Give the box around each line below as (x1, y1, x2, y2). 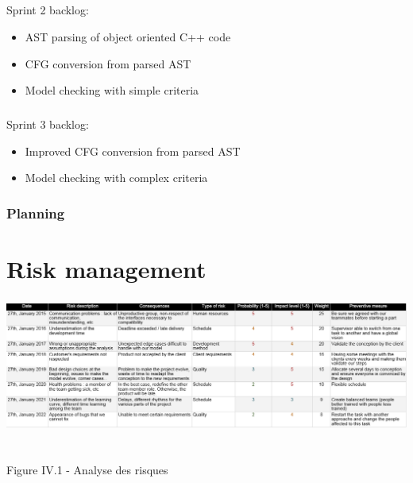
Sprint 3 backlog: (6, 116, 89, 133)
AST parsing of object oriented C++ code (25, 28, 231, 44)
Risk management (6, 252, 206, 284)
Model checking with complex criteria (25, 169, 208, 186)
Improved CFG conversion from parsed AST (25, 142, 241, 159)
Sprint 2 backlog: (6, 2, 89, 18)
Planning (6, 203, 65, 222)
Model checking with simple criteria (25, 82, 199, 99)
